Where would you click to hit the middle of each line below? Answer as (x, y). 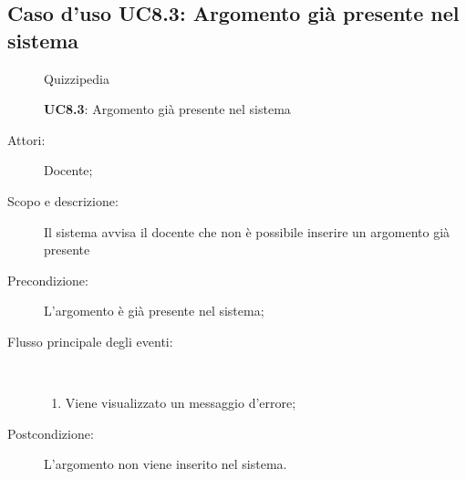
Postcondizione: (51, 433)
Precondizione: (48, 280)
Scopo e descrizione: (63, 200)
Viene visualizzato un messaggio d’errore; (181, 403)
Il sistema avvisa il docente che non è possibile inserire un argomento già (247, 231)
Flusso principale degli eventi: (90, 341)
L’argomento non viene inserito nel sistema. (166, 464)
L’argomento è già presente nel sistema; (154, 311)
